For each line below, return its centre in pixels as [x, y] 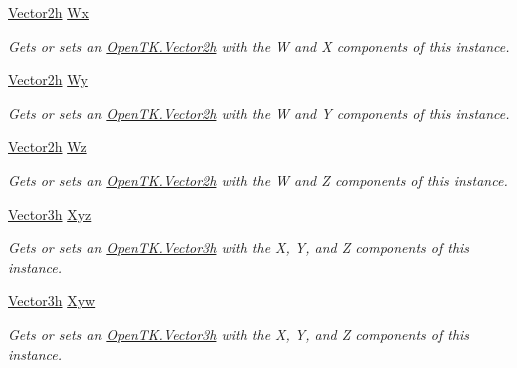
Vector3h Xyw [52, 300]
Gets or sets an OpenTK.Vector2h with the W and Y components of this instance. [259, 112]
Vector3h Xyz [50, 213]
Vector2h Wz [47, 146]
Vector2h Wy [48, 79]
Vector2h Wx [48, 12]
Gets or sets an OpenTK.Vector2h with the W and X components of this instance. [259, 45]
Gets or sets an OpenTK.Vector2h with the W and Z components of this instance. [258, 179]
